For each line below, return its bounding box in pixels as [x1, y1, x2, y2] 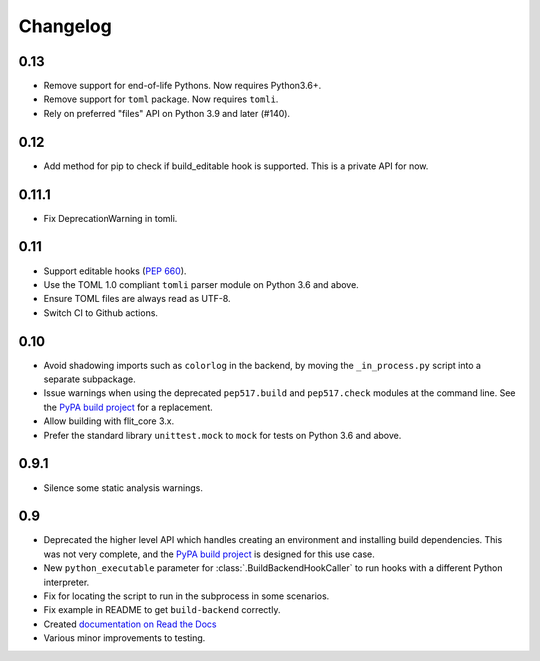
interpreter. [43, 576, 90, 588]
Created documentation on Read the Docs [43, 618, 217, 630]
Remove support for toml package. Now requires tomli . [43, 93, 279, 105]
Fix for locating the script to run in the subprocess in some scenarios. [43, 590, 330, 602]
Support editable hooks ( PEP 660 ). [43, 265, 187, 277]
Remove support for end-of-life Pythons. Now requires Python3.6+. [43, 80, 322, 92]
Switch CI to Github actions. [43, 306, 159, 319]
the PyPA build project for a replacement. [43, 401, 214, 413]
